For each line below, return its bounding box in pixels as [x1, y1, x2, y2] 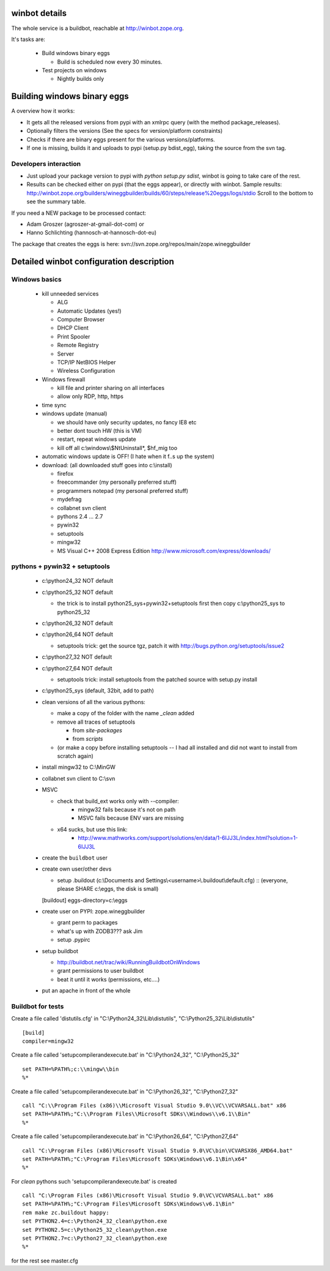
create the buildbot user [42, 854, 108, 861]
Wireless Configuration [57, 367, 116, 375]
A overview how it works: [11, 107, 75, 114]
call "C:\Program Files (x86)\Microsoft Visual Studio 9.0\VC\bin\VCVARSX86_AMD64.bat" [22, 1147, 293, 1154]
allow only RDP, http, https [57, 392, 123, 400]
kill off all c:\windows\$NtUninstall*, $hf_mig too [57, 444, 177, 451]
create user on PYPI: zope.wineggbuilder [42, 907, 145, 915]
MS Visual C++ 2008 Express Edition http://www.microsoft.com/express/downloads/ [57, 547, 271, 554]
